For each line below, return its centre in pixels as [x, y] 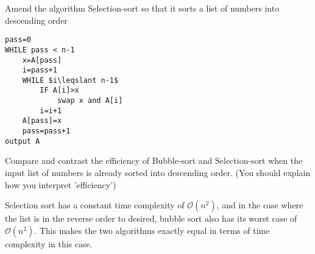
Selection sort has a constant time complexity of [95, 205]
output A [23, 141]
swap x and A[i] [90, 101]
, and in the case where [260, 205]
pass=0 [18, 40]
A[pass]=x [42, 121]
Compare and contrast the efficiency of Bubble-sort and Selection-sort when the [154, 161]
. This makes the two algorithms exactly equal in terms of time [152, 230]
